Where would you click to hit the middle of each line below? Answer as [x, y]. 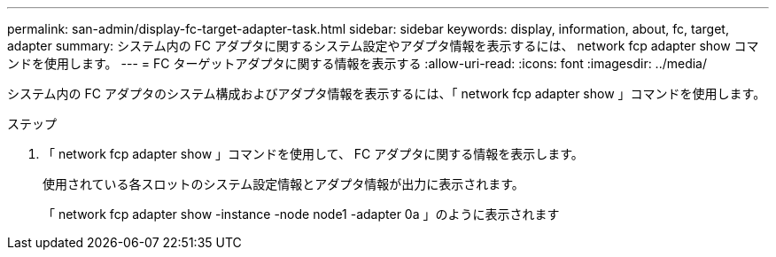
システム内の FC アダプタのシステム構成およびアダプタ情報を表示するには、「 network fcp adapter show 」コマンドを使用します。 [387, 93]
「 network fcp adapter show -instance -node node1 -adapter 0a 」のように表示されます [301, 214]
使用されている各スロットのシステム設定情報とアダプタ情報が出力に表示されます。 [283, 184]
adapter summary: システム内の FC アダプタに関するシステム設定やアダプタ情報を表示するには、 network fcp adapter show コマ [383, 46]
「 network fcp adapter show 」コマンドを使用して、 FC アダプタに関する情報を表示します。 [313, 154]
